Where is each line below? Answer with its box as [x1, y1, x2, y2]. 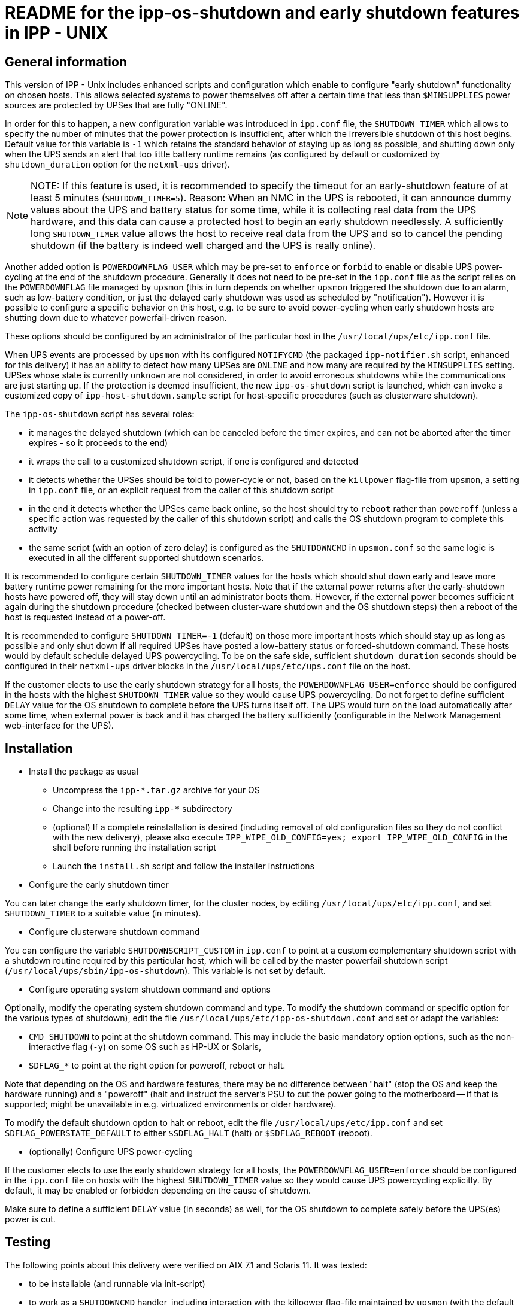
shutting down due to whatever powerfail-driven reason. [5, 312, 227, 323]
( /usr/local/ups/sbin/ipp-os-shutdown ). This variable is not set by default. [5, 966, 326, 976]
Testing [5, 1234, 51, 1250]
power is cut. [5, 1214, 56, 1225]
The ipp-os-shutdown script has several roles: [5, 409, 195, 420]
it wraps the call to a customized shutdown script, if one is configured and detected [29, 456, 359, 467]
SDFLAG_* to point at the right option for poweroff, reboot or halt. [29, 1060, 286, 1071]
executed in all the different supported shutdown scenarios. [29, 553, 264, 563]
